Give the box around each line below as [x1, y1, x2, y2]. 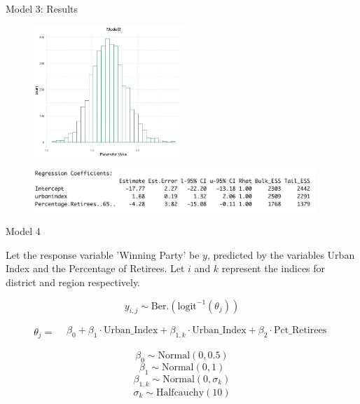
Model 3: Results [6, 1, 78, 15]
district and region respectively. [6, 275, 141, 290]
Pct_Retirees [274, 325, 327, 336]
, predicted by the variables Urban [207, 247, 355, 262]
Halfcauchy [155, 387, 205, 398]
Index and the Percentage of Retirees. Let [6, 261, 185, 276]
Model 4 [6, 224, 41, 238]
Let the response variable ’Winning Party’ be [6, 247, 200, 262]
